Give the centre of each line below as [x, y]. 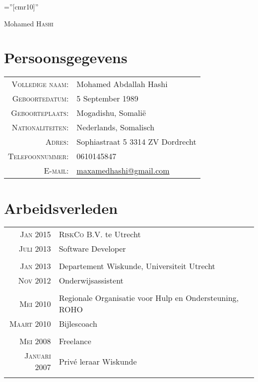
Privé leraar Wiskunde [98, 361]
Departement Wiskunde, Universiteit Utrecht [137, 266]
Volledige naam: [40, 84]
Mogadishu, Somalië [111, 113]
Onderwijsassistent [91, 281]
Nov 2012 [34, 281]
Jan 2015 [35, 234]
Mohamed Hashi [29, 23]
